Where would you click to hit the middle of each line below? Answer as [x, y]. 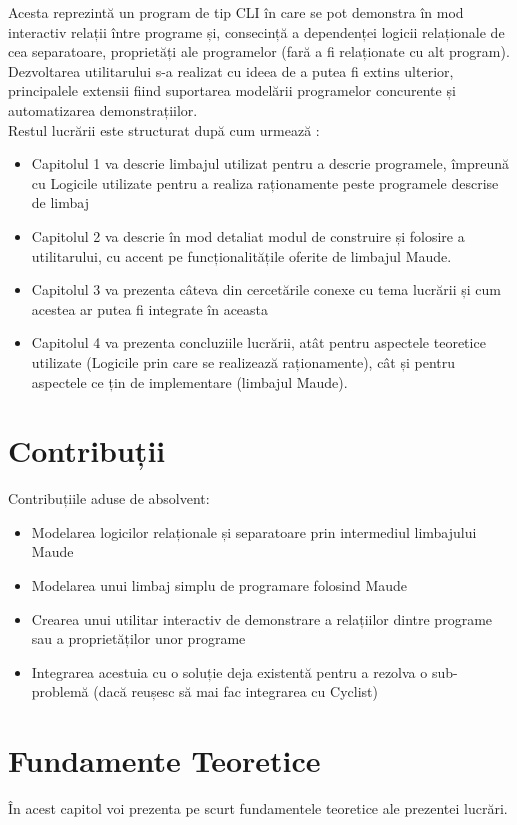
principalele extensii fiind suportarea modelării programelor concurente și [232, 90]
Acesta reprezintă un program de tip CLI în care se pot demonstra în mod [236, 12]
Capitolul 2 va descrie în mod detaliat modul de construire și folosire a [248, 235]
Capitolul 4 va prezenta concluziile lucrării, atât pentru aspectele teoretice [258, 342]
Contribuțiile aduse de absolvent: [109, 498]
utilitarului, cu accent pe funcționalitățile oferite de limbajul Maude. [241, 255]
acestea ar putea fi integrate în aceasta [150, 308]
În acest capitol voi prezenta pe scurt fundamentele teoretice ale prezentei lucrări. [258, 808]
